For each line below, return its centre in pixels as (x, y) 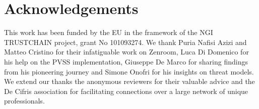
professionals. (24, 101)
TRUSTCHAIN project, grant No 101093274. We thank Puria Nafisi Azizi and (125, 42)
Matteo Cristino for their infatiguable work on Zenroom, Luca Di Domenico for (126, 52)
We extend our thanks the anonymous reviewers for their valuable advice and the (129, 81)
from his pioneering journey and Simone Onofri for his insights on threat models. (129, 71)
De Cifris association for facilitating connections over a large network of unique (126, 91)
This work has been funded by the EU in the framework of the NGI (109, 32)
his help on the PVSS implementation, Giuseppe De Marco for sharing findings (126, 61)
